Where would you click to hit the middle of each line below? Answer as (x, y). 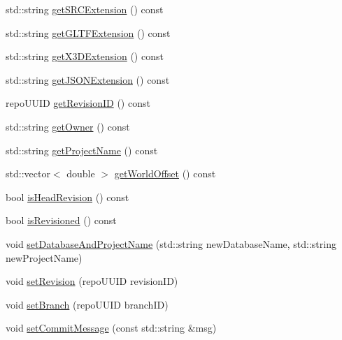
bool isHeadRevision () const (67, 197)
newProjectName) (44, 257)
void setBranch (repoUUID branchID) (87, 304)
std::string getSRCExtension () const (85, 9)
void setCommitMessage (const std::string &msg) (111, 328)
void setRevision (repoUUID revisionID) (92, 281)
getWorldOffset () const (165, 173)
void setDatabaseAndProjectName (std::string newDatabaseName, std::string (171, 243)
